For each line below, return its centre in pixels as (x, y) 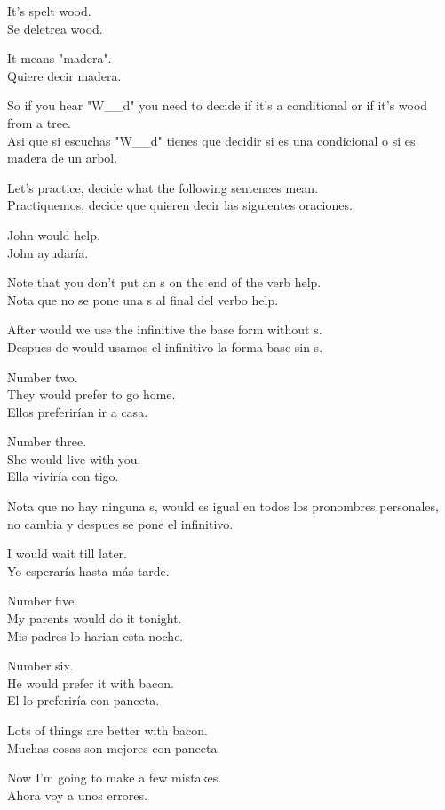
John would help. (54, 234)
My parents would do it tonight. (95, 618)
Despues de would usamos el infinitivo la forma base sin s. (165, 346)
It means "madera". (60, 58)
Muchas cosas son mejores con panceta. (114, 747)
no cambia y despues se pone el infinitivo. (120, 523)
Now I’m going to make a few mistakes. (115, 778)
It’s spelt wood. (49, 11)
